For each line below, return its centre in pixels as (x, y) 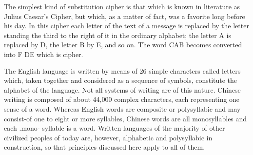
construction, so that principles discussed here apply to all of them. (105, 147)
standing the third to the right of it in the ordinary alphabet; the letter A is (117, 35)
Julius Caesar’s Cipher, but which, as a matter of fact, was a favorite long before (125, 16)
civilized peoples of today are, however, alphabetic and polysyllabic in (108, 137)
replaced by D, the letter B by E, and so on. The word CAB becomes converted (123, 45)
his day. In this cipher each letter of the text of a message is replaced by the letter (126, 26)
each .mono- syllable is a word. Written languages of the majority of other (115, 128)
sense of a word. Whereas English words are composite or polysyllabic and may (122, 108)
